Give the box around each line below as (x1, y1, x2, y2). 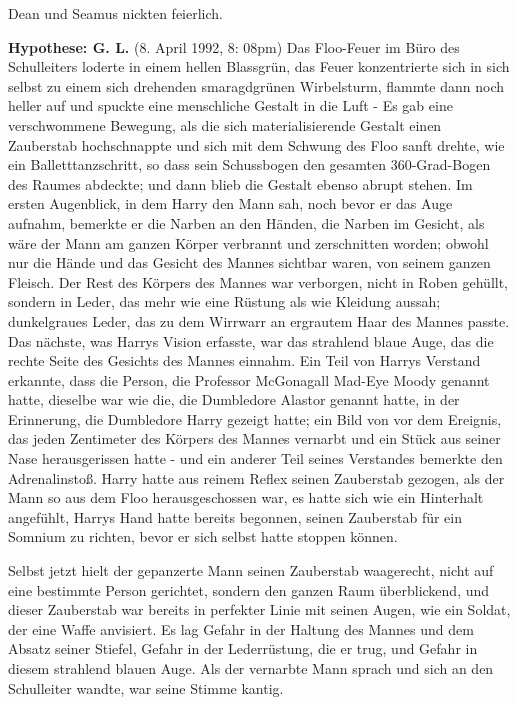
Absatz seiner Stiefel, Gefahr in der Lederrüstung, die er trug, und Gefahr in (8, 638, 478, 659)
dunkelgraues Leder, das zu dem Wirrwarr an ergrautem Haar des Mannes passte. (8, 310, 510, 331)
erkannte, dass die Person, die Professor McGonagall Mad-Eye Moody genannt (8, 369, 490, 390)
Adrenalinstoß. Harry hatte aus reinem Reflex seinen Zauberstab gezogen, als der (8, 467, 505, 488)
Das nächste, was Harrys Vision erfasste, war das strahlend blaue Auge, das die (8, 330, 494, 351)
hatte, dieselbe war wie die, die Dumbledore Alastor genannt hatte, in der (8, 389, 460, 410)
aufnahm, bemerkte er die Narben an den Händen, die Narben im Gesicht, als (8, 212, 485, 233)
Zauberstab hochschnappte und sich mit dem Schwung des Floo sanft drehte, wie (8, 134, 505, 155)
